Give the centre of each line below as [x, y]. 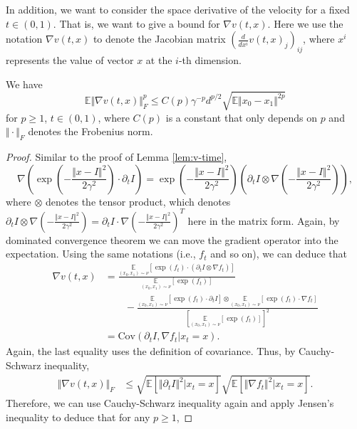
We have [24, 84]
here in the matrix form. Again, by [264, 220]
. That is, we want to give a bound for [136, 23]
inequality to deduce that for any [78, 417]
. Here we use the [305, 23]
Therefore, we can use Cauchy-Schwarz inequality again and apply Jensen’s [170, 403]
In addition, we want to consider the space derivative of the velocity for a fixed [178, 9]
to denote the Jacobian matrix [159, 39]
